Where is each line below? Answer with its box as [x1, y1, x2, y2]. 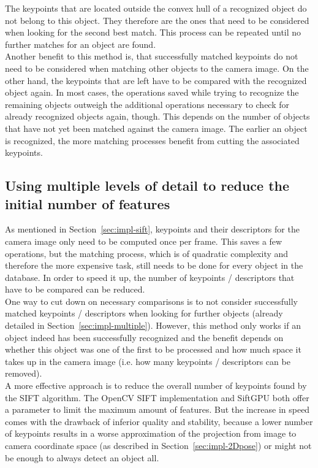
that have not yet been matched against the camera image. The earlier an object [5, 121, 308, 134]
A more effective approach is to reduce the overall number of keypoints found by [5, 379, 307, 392]
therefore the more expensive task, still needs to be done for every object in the [5, 259, 303, 272]
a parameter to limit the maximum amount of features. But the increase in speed [5, 403, 310, 416]
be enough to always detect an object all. [5, 451, 159, 464]
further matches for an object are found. [5, 37, 156, 50]
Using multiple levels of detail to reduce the [5, 176, 290, 195]
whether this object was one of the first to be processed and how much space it [5, 343, 301, 356]
